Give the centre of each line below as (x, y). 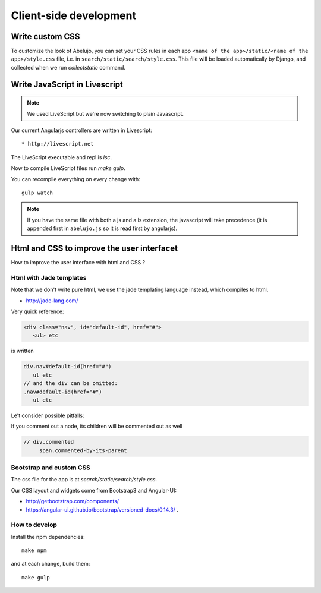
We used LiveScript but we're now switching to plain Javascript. (106, 113)
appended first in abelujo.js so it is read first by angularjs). (102, 228)
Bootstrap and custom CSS (51, 468)
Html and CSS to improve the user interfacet (95, 248)
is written (22, 351)
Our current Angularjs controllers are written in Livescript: (82, 130)
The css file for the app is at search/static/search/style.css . (84, 480)
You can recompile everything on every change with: (76, 179)
